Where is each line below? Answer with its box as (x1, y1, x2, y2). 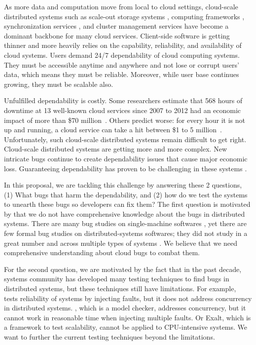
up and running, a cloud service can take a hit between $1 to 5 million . (4, 124, 222, 135)
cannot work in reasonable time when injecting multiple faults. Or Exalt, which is (4, 312, 251, 322)
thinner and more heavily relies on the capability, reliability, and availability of (4, 40, 242, 50)
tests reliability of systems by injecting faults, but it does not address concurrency (4, 293, 252, 303)
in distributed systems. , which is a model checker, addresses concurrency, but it (4, 303, 246, 313)
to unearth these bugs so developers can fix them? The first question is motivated (4, 199, 251, 209)
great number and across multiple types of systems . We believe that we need (4, 237, 238, 248)
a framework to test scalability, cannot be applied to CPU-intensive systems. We (4, 322, 248, 332)
